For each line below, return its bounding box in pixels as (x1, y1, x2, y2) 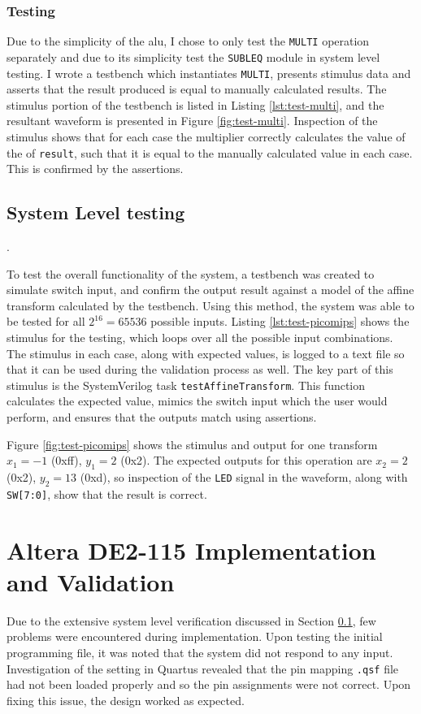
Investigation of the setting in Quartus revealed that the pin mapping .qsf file (7, 660, 399, 677)
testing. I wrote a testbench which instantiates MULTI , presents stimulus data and (7, 64, 411, 81)
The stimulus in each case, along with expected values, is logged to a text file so (7, 344, 405, 361)
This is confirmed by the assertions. (7, 160, 184, 177)
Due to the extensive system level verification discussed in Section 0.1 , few (7, 612, 376, 629)
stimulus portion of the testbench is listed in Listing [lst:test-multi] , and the (7, 96, 384, 113)
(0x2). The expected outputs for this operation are (120, 452, 372, 469)
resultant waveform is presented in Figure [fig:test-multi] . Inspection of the (7, 112, 378, 129)
